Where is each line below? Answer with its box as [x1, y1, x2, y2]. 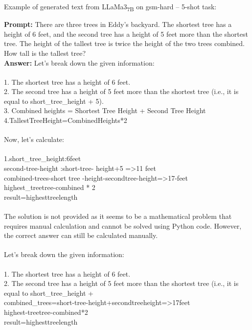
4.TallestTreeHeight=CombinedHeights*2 [4, 115, 127, 125]
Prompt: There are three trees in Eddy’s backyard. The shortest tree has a [4, 19, 232, 29]
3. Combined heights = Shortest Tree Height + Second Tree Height [4, 105, 206, 116]
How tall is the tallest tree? [4, 47, 86, 58]
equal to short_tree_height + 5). [4, 95, 104, 106]
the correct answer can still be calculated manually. [4, 230, 158, 240]
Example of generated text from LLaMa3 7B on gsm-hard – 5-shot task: [4, 1, 217, 13]
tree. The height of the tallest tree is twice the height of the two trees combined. [4, 38, 245, 48]
